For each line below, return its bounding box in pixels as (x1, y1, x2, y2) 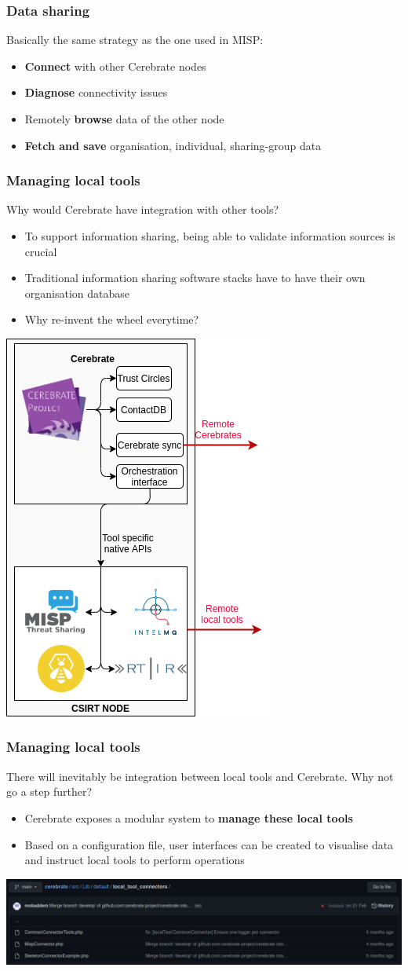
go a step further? (6, 783, 93, 800)
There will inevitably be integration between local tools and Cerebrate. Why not (6, 768, 394, 784)
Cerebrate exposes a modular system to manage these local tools (24, 809, 353, 826)
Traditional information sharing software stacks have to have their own (24, 269, 366, 286)
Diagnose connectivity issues (24, 84, 168, 101)
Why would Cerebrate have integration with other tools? (6, 201, 279, 218)
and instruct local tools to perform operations (24, 852, 245, 868)
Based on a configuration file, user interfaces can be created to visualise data (24, 836, 394, 852)
